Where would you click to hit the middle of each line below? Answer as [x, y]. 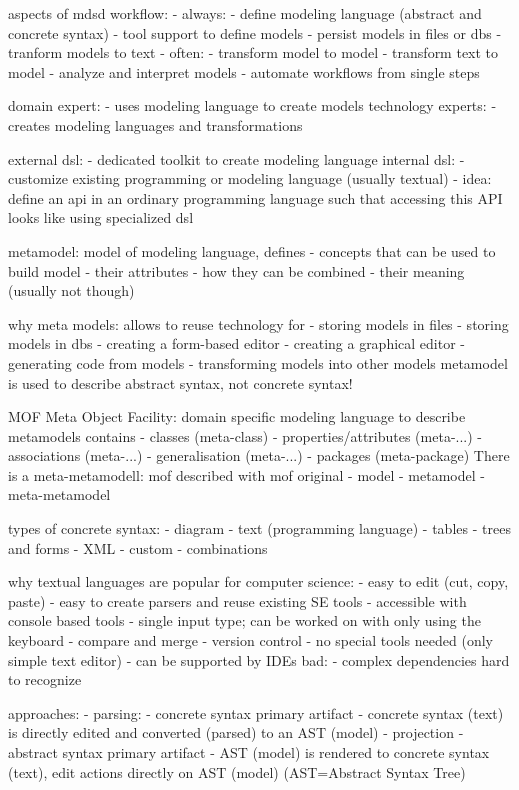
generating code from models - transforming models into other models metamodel [258, 362]
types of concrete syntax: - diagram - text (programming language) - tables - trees [259, 528]
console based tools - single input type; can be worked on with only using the [244, 620]
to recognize [45, 679]
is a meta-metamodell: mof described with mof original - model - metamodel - [246, 474]
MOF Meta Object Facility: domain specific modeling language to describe [237, 416]
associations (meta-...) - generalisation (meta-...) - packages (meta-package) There [259, 455]
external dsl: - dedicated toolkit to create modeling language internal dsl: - [236, 158]
